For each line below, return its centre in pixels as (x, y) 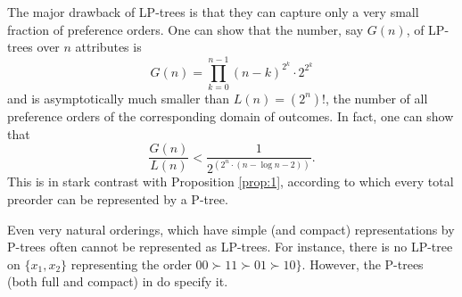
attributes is (108, 47)
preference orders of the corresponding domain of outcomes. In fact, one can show (231, 115)
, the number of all (376, 98)
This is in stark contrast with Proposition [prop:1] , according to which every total (231, 181)
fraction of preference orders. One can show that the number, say (186, 29)
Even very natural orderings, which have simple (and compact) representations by (231, 229)
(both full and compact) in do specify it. (118, 281)
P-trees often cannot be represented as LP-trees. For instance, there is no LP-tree (230, 247)
